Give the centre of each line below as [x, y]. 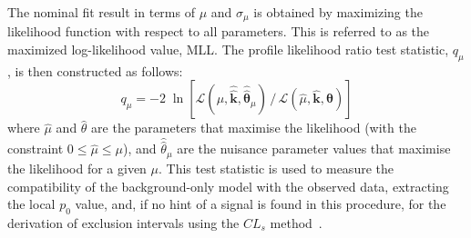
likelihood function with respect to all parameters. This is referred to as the [219, 31]
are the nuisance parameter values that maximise [314, 149]
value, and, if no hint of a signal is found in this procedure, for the [261, 204]
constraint [36, 149]
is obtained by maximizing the [338, 12]
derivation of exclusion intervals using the [123, 222]
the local [31, 204]
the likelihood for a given [77, 168]
